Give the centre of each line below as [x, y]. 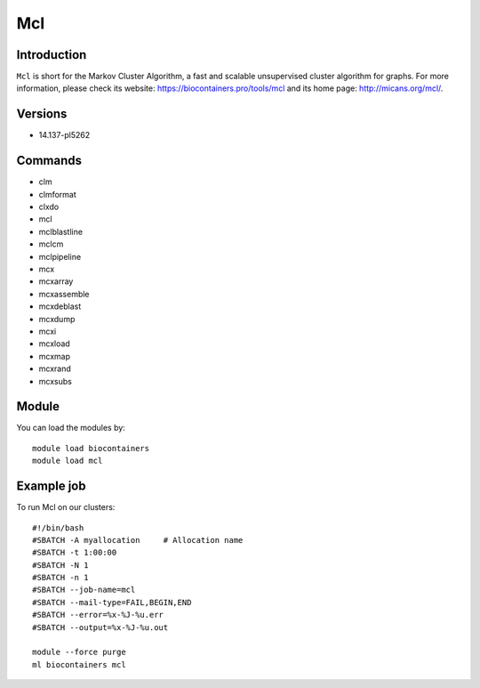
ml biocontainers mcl [79, 664]
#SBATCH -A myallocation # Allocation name [138, 540]
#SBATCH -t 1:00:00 [75, 553]
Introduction [52, 55]
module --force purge [79, 652]
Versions [42, 114]
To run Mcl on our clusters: [66, 507]
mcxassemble [64, 294]
